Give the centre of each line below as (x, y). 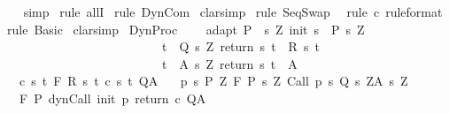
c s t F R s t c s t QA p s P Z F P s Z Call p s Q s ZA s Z (213, 81)
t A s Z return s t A (229, 63)
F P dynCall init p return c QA (112, 98)
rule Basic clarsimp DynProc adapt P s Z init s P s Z (186, 29)
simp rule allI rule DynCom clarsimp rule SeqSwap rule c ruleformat (233, 11)
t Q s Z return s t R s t (240, 46)
